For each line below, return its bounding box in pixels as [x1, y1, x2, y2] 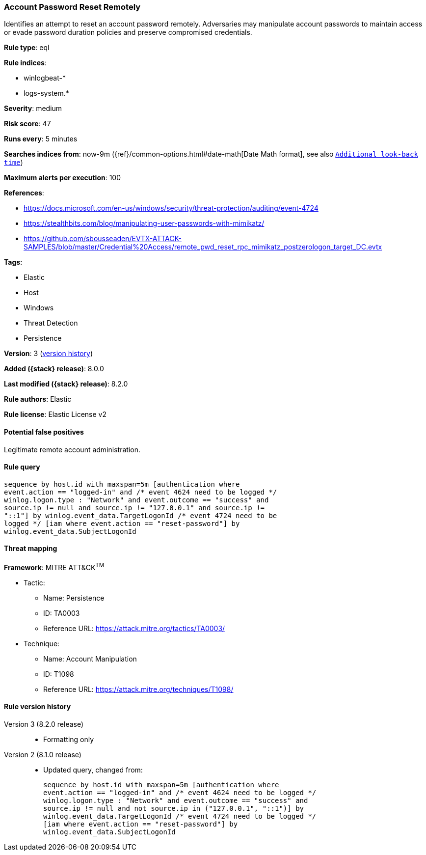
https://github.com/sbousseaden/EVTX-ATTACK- [24, 234, 182, 243]
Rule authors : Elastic [4, 395, 72, 404]
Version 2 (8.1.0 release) [4, 750, 81, 759]
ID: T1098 [43, 669, 74, 678]
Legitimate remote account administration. [4, 445, 140, 454]
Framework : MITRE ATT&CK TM [4, 562, 105, 572]
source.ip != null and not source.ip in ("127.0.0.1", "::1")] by [43, 804, 304, 812]
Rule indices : [4, 58, 47, 67]
